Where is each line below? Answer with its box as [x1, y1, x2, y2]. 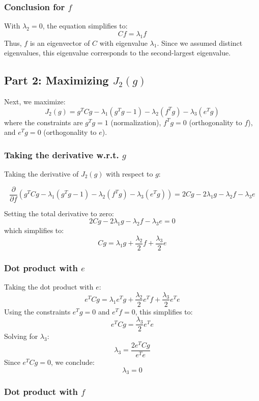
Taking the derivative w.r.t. [4, 148, 119, 161]
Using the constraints [4, 306, 71, 317]
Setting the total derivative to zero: [4, 208, 114, 218]
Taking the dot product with [4, 281, 94, 292]
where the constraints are [4, 117, 83, 127]
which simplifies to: [4, 225, 64, 236]
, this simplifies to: [135, 306, 193, 317]
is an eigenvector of [30, 37, 90, 48]
